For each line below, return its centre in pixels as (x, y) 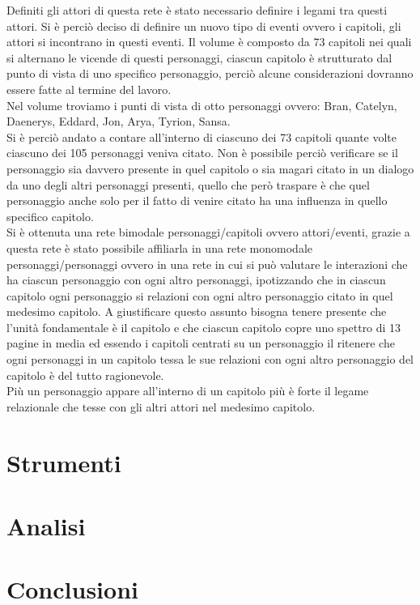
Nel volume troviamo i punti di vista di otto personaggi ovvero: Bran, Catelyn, (202, 105)
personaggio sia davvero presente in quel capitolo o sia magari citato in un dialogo (210, 168)
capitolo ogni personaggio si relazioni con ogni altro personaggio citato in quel (200, 295)
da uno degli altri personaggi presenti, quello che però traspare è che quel (188, 184)
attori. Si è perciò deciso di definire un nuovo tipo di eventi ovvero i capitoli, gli (204, 26)
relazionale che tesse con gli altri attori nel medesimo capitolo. (161, 406)
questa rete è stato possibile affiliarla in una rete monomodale (160, 247)
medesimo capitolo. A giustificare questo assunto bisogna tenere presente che (197, 311)
